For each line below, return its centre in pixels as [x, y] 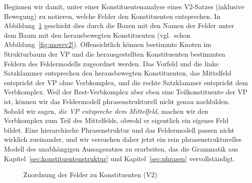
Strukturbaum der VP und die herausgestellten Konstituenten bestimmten [115, 53]
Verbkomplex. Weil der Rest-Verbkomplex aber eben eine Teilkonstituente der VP [126, 92]
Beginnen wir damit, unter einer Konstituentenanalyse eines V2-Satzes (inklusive [124, 6]
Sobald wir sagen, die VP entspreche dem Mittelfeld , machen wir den [106, 111]
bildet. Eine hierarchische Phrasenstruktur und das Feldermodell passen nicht [119, 130]
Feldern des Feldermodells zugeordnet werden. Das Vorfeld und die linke [111, 63]
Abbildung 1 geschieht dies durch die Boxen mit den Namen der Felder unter [119, 25]
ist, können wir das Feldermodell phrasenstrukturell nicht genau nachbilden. [117, 101]
